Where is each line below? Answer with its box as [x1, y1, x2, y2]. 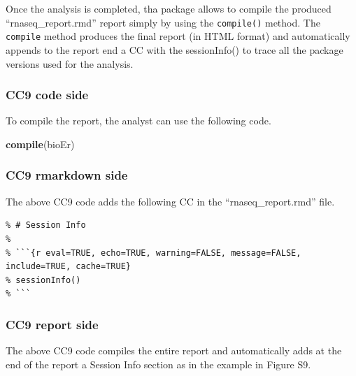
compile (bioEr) [6, 136, 75, 151]
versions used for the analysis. [6, 56, 134, 71]
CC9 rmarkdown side [6, 166, 128, 184]
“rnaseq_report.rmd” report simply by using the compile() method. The [6, 15, 320, 29]
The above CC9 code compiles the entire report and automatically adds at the [6, 343, 342, 358]
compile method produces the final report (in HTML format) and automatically [6, 29, 350, 43]
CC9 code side [6, 86, 89, 103]
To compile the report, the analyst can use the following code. [6, 113, 271, 128]
